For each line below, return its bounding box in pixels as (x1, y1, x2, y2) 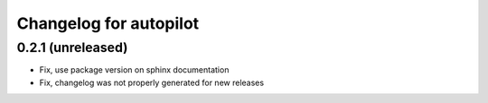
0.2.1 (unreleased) (16, 39, 128, 56)
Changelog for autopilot (16, 13, 200, 33)
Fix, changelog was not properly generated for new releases (39, 77, 265, 88)
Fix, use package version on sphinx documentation (39, 64, 230, 75)
